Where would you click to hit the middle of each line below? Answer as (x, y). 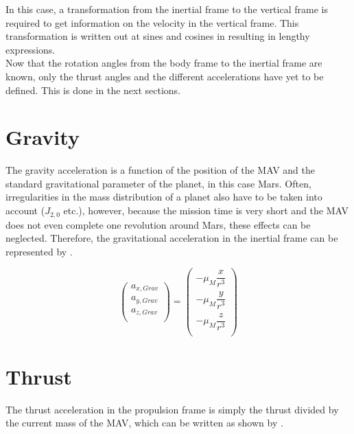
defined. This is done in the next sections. (93, 90)
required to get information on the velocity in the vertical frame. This (152, 22)
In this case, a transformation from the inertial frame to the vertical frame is (167, 9)
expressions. (31, 49)
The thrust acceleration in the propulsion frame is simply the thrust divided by (172, 409)
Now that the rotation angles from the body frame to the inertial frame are (164, 63)
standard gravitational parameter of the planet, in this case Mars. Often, (158, 183)
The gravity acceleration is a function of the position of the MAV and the (160, 170)
